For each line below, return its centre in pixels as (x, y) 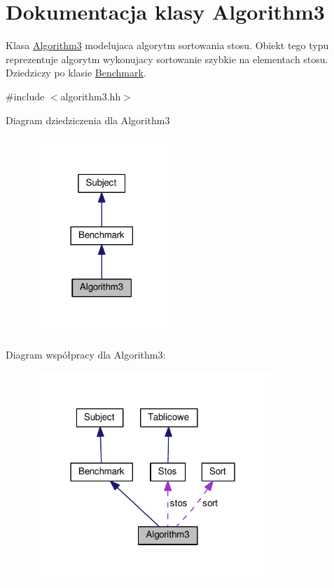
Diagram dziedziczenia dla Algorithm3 (88, 120)
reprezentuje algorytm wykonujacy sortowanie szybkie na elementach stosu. (167, 59)
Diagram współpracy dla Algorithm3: (86, 354)
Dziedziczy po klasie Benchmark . (76, 73)
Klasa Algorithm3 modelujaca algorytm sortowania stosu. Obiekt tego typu (167, 45)
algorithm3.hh (91, 96)
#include (25, 96)
